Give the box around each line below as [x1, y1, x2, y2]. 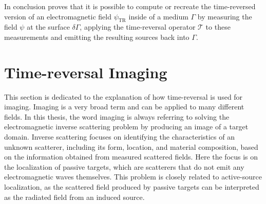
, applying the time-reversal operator [80, 21, 196, 32]
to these [205, 21, 231, 32]
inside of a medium [128, 11, 188, 21]
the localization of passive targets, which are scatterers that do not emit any [4, 161, 244, 172]
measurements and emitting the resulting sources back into [4, 31, 189, 42]
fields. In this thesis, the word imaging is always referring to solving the [4, 111, 230, 122]
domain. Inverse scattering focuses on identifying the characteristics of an [4, 131, 235, 142]
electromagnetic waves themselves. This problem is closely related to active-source [4, 171, 262, 182]
